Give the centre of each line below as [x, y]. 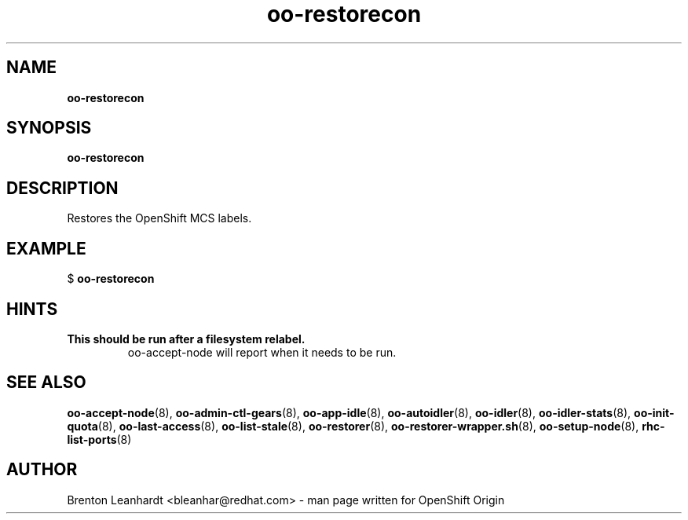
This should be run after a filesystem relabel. [186, 339]
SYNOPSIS [49, 128]
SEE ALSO [46, 383]
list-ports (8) [99, 439]
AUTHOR [42, 470]
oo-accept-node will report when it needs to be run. [262, 352]
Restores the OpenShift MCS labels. [159, 218]
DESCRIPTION [62, 188]
